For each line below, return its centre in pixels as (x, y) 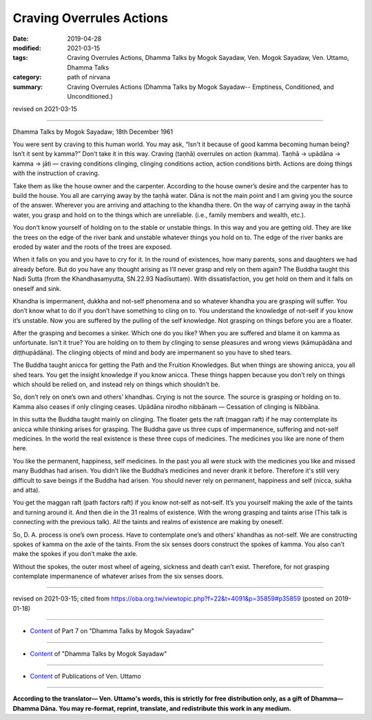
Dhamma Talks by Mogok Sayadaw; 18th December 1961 (93, 132)
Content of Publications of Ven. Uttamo (85, 677)
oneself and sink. (37, 288)
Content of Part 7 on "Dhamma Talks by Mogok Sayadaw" (112, 631)
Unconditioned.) (90, 96)
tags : (20, 58)
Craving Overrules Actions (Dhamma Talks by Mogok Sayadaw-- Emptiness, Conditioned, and (200, 87)
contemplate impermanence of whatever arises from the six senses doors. (118, 577)
